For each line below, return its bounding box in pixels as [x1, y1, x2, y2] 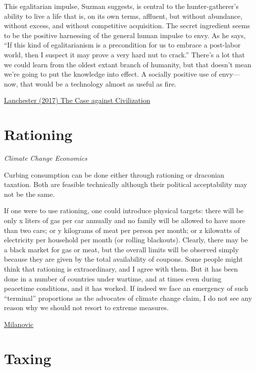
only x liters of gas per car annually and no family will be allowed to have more [4, 215, 246, 226]
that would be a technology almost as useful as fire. [20, 78, 176, 89]
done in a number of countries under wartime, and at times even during [4, 273, 222, 283]
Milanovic [4, 319, 34, 329]
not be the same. [4, 188, 55, 199]
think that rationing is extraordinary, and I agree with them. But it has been [4, 264, 238, 274]
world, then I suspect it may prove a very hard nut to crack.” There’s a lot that [4, 49, 245, 59]
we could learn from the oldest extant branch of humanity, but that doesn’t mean [4, 59, 252, 69]
